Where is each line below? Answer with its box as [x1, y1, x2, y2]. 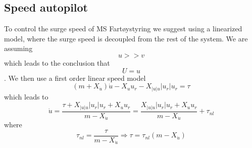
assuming [4, 43, 33, 54]
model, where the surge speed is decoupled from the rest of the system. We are [4, 33, 248, 43]
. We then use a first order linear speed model [4, 72, 146, 83]
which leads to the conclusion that [4, 57, 110, 68]
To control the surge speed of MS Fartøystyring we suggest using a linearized [4, 23, 242, 34]
